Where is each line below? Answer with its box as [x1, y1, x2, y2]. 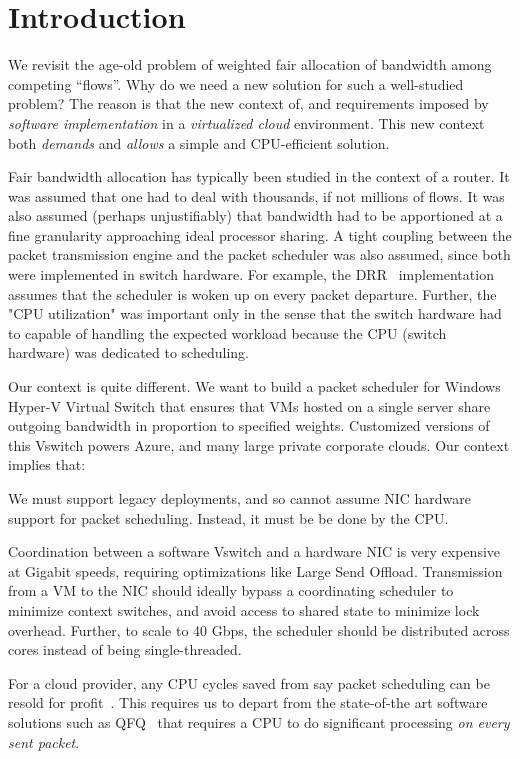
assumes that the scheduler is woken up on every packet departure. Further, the [8, 283, 497, 304]
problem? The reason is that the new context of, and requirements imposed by [8, 93, 489, 114]
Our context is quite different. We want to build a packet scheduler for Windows [8, 376, 501, 397]
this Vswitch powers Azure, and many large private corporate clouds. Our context [8, 434, 510, 455]
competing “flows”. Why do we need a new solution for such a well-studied [8, 73, 464, 94]
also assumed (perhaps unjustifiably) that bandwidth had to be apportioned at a [8, 205, 503, 226]
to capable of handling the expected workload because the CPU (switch [8, 322, 447, 343]
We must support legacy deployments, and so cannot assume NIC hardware [8, 488, 471, 508]
